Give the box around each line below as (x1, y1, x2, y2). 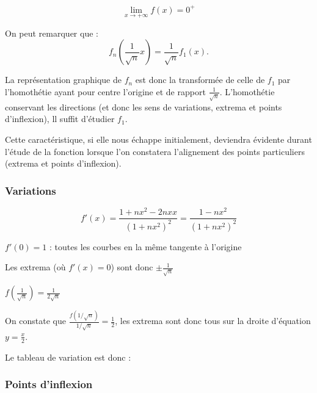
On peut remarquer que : (5, 26, 98, 39)
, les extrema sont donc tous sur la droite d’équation (115, 314, 311, 327)
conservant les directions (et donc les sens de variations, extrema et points (5, 100, 282, 113)
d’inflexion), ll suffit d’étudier (5, 112, 115, 125)
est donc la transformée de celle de (135, 73, 265, 86)
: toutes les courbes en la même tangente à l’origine (49, 240, 242, 253)
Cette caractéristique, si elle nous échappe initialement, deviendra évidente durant (5, 133, 312, 146)
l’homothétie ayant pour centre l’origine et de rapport (5, 85, 206, 98)
